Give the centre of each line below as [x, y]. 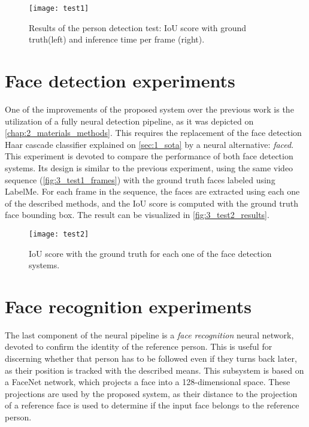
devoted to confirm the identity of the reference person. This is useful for [139, 346]
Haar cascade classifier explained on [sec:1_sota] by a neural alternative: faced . [149, 144]
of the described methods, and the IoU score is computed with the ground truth [152, 203]
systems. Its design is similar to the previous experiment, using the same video [149, 167]
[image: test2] [59, 234]
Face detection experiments [120, 81]
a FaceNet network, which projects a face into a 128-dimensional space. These [148, 382]
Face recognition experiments [128, 306]
